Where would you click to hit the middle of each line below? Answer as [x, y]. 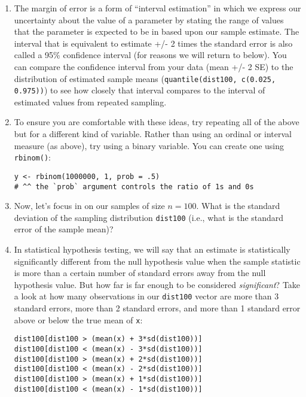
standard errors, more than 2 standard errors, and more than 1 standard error [157, 308]
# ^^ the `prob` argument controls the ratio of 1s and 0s [134, 187]
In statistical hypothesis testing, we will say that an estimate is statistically [152, 249]
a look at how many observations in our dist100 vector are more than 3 [146, 296]
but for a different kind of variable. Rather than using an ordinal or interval [153, 134]
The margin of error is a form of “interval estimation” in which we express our [157, 8]
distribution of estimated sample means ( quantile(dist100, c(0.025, [145, 78]
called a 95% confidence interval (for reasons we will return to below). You [150, 55]
